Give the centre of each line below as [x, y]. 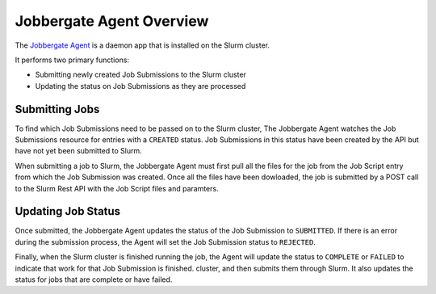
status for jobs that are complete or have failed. [94, 279]
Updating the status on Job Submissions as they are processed [140, 86]
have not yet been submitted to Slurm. [78, 151]
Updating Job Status [68, 211]
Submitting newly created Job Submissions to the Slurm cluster [140, 75]
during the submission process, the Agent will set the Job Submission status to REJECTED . [166, 241]
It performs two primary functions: [72, 60]
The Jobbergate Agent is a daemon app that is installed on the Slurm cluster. [143, 45]
